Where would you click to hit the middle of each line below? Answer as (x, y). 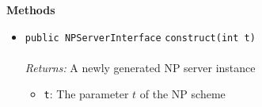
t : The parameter (86, 94)
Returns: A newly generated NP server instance (140, 67)
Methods (31, 10)
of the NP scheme (182, 94)
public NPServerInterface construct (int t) (140, 38)
